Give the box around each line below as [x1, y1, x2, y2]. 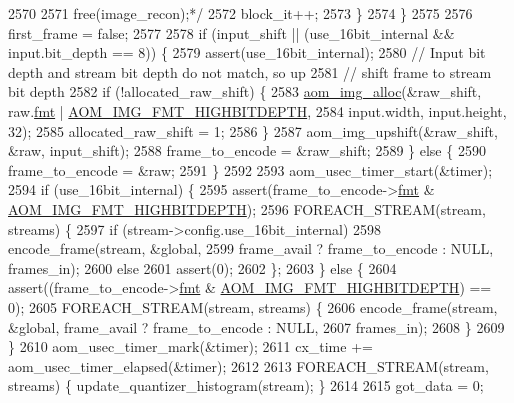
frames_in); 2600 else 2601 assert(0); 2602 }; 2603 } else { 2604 [8, 257, 397, 278]
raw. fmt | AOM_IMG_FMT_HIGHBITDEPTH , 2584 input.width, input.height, [8, 100, 507, 121]
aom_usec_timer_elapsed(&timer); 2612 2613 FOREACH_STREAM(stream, [8, 355, 489, 376]
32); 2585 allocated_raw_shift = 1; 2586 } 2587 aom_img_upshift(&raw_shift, [8, 120, 498, 141]
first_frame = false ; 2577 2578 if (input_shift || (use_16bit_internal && [8, 22, 455, 43]
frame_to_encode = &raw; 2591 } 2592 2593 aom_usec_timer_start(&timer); [8, 159, 493, 180]
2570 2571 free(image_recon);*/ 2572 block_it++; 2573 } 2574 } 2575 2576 [8, 3, 473, 23]
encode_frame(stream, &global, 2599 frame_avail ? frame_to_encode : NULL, [8, 238, 494, 259]
